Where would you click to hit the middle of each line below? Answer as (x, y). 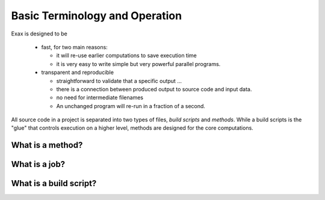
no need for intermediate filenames (100, 98)
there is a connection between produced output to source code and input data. (154, 89)
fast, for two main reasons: (74, 47)
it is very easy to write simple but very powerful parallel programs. (138, 64)
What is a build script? (54, 183)
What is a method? (47, 145)
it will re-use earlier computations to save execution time (126, 56)
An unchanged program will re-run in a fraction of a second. (131, 106)
